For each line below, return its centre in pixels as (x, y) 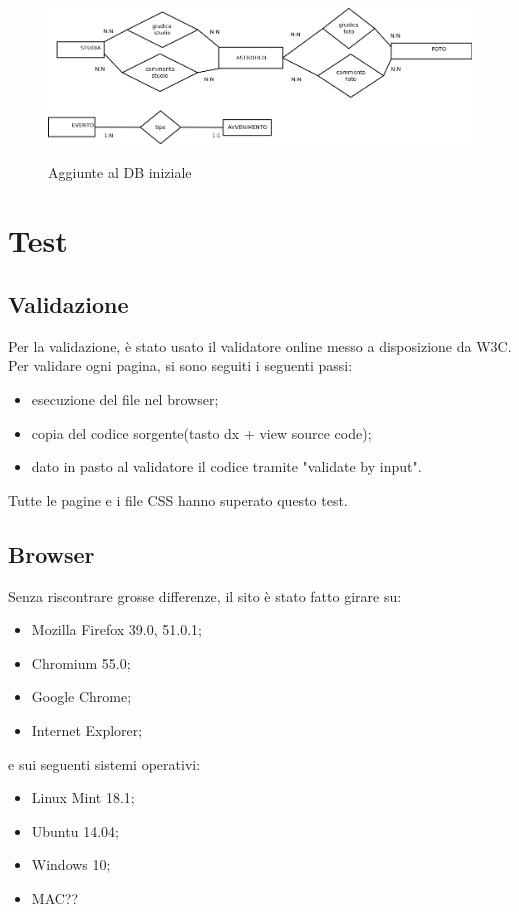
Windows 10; (71, 864)
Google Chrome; (81, 696)
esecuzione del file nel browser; (125, 399)
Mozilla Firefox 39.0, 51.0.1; (116, 629)
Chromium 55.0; (81, 662)
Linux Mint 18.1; (83, 797)
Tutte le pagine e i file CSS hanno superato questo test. (178, 499)
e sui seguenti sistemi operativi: (104, 763)
